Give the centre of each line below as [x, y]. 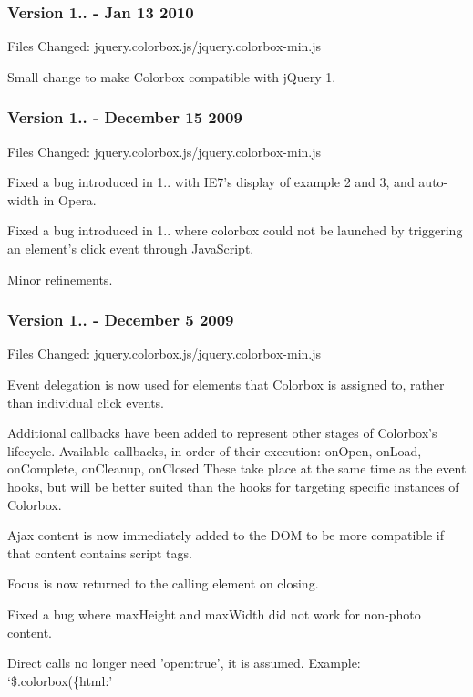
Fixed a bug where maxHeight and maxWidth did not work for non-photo [214, 614]
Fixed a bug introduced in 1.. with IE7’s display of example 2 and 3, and [211, 182]
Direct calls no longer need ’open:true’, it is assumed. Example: [184, 663]
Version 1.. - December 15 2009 [125, 117]
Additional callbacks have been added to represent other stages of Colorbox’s [222, 433]
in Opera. [70, 199]
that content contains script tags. [100, 552]
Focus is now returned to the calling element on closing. [163, 583]
